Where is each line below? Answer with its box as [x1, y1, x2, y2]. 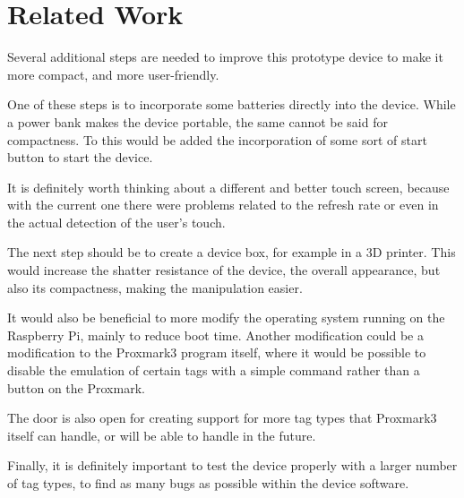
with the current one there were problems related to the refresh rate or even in [7, 195, 439, 214]
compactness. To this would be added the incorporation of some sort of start [7, 130, 427, 149]
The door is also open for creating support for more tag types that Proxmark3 [7, 408, 437, 427]
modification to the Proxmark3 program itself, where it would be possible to [7, 343, 426, 362]
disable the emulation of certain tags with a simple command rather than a [7, 361, 420, 380]
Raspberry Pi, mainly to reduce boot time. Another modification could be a [7, 325, 424, 344]
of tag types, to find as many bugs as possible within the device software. [7, 474, 409, 492]
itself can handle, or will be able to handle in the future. [7, 425, 316, 444]
